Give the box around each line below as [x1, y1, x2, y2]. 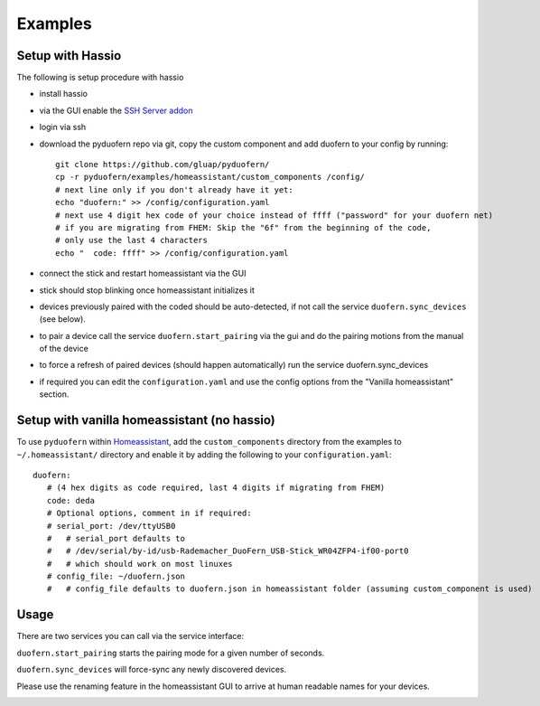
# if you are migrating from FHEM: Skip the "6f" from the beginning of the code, [55, 222, 432, 232]
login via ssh [39, 122, 87, 133]
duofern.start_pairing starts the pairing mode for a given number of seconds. [16, 647, 325, 658]
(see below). [39, 314, 86, 325]
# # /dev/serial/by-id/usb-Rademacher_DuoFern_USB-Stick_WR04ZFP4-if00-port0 [46, 546, 409, 556]
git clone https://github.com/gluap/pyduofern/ [55, 159, 270, 170]
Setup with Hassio [16, 48, 122, 63]
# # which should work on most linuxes [46, 559, 234, 569]
